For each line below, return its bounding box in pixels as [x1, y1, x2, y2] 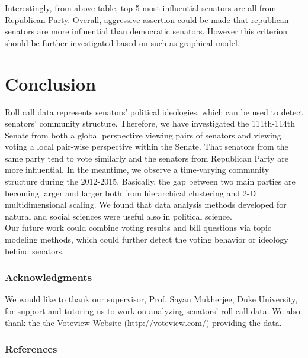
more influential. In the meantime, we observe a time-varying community [5, 163, 269, 176]
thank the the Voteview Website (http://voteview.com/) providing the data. [5, 316, 282, 328]
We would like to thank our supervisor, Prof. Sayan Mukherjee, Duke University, [5, 293, 298, 305]
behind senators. [5, 244, 65, 257]
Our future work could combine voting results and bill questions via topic [5, 221, 272, 234]
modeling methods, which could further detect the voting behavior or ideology [5, 233, 288, 246]
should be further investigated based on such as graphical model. [5, 36, 240, 49]
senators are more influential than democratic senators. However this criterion [5, 25, 288, 37]
